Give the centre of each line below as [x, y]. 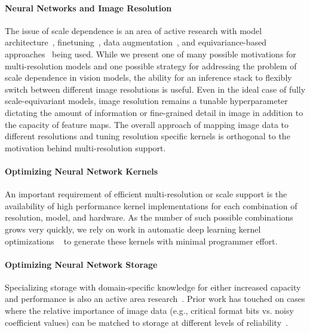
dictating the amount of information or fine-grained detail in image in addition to [154, 112]
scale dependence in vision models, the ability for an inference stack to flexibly [148, 77]
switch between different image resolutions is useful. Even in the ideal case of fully [155, 89]
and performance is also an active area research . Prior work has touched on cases [155, 299]
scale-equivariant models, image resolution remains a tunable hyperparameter [146, 101]
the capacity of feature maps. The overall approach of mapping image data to [147, 124]
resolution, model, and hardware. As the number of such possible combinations [149, 217]
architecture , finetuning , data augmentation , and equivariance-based [136, 42]
